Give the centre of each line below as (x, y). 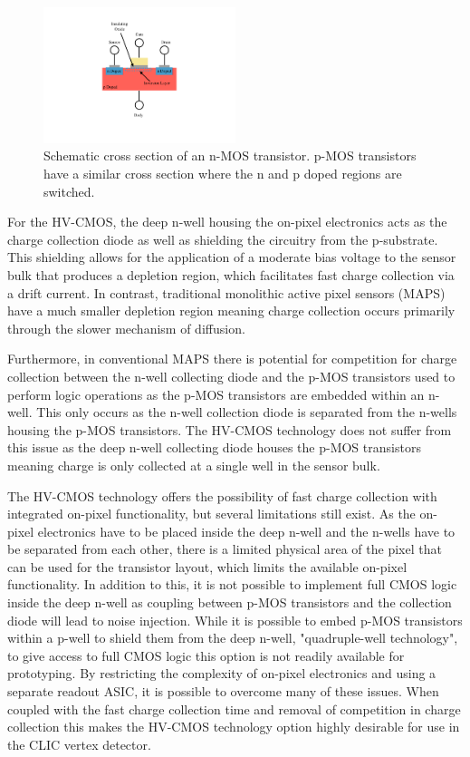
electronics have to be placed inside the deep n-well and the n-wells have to (246, 531)
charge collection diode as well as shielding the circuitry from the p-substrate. (223, 239)
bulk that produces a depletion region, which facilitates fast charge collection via (231, 274)
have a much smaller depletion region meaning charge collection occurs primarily (231, 311)
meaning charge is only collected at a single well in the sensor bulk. (194, 465)
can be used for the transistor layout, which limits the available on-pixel (207, 566)
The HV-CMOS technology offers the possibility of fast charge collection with (222, 495)
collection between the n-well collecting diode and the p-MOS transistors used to (231, 376)
